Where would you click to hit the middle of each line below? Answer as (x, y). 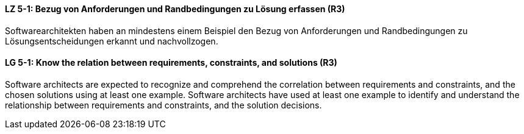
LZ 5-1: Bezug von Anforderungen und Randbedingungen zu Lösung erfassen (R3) (175, 9)
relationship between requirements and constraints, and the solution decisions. (163, 105)
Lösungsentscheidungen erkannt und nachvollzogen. (112, 41)
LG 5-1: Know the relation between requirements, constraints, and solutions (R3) (171, 63)
